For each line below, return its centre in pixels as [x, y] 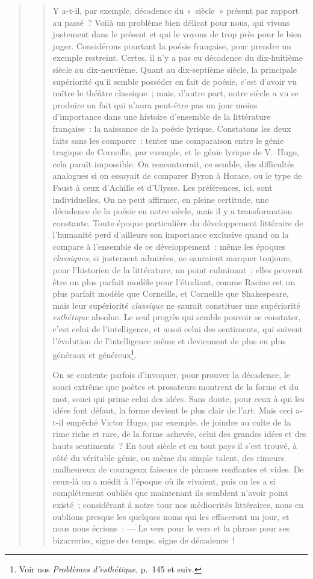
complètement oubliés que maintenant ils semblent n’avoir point [170, 493]
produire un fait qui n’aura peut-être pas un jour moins [155, 104]
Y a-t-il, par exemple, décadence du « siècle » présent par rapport [176, 10]
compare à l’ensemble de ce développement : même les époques [169, 246]
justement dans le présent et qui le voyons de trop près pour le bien [177, 34]
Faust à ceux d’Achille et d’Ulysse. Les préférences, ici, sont [163, 187]
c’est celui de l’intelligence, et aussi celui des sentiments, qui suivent [178, 329]
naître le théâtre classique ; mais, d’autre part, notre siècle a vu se [175, 93]
